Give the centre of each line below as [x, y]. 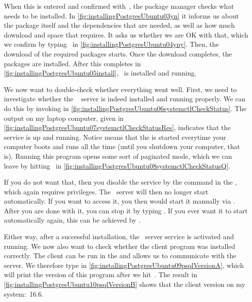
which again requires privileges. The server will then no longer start [106, 191]
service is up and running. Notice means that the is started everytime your [115, 137]
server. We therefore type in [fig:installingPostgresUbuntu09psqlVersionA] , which [124, 265]
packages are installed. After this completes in [72, 63]
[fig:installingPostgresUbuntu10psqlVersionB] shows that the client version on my [125, 284]
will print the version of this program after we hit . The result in [101, 274]
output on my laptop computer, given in [64, 118]
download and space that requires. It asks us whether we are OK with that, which [126, 34]
